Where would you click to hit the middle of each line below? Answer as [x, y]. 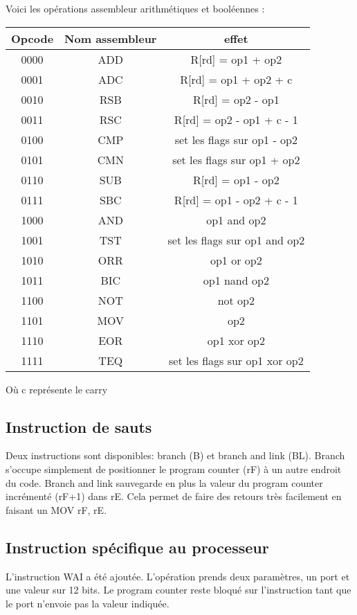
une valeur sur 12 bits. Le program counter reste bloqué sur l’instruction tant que [178, 590]
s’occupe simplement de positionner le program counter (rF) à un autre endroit [174, 469]
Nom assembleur [111, 38]
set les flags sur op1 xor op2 [236, 360]
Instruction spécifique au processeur [137, 547]
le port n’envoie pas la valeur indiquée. [88, 603]
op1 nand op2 [236, 280]
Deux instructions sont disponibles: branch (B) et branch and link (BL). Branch [175, 455]
